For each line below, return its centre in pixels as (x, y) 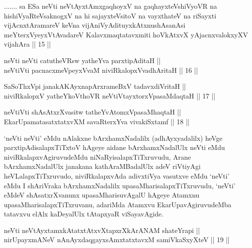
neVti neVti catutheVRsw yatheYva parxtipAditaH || (82, 60)
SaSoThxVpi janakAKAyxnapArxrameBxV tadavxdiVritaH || (95, 86)
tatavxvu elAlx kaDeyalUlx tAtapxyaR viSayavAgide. (84, 214)
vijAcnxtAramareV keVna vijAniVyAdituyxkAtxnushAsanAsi (95, 25)
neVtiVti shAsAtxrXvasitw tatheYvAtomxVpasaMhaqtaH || (93, 112)
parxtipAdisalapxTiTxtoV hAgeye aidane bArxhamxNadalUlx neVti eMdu (115, 147)
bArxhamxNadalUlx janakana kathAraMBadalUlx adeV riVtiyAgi (102, 166)
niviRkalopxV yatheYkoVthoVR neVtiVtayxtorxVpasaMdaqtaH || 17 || (110, 95)
